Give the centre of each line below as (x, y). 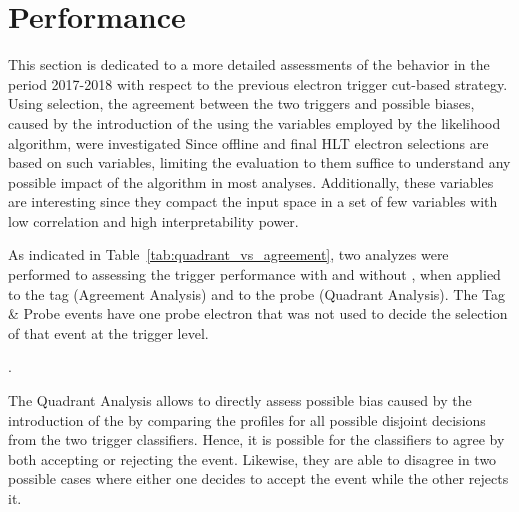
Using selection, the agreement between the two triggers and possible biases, (241, 103)
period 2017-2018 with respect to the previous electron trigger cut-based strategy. (258, 83)
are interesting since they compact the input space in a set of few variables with (253, 201)
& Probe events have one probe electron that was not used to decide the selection (258, 313)
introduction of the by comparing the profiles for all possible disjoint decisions (247, 419)
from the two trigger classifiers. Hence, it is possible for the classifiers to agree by (256, 439)
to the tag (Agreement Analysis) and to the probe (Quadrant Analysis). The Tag (257, 293)
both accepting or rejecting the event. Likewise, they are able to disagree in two (252, 458)
